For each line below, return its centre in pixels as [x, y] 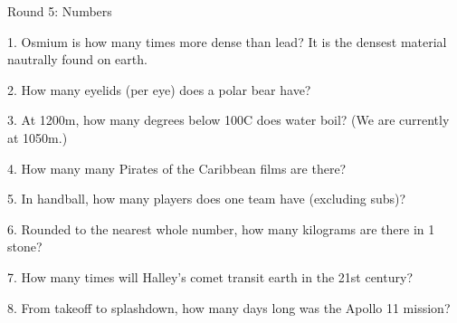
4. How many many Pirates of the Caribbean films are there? [177, 168]
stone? [25, 247]
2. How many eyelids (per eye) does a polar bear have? [159, 89]
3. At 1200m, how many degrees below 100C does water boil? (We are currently [228, 120]
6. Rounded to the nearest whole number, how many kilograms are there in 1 [221, 228]
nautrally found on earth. [77, 59]
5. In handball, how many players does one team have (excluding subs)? [207, 199]
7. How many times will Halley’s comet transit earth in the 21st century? [210, 276]
